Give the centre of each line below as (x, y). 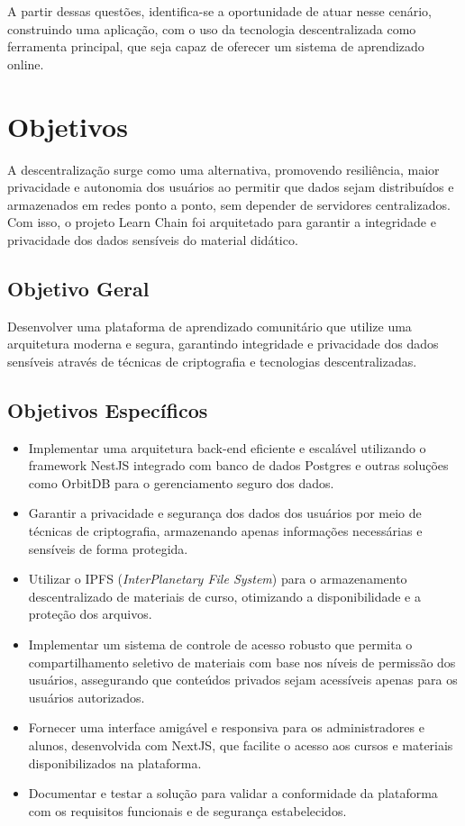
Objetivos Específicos (108, 409)
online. (26, 64)
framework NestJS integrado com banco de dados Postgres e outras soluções (238, 465)
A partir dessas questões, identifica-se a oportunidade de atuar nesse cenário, (219, 11)
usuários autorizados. (87, 697)
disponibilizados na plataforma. (115, 762)
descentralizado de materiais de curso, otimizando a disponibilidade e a (224, 596)
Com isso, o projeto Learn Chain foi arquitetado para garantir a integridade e (222, 222)
